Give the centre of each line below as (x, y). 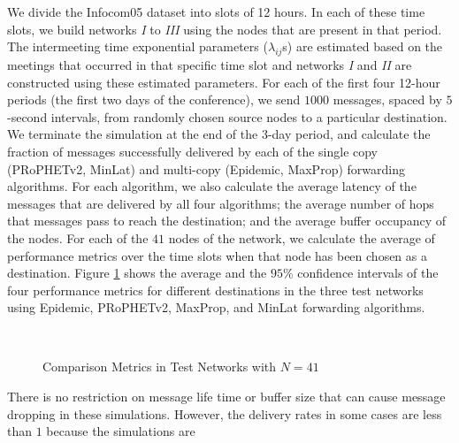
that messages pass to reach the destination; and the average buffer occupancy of (226, 221)
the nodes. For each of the (78, 237)
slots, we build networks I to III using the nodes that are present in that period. (225, 29)
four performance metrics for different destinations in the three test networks (215, 290)
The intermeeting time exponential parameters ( (138, 46)
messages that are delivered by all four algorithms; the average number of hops (221, 203)
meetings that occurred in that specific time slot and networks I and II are (210, 64)
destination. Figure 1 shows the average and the (137, 273)
